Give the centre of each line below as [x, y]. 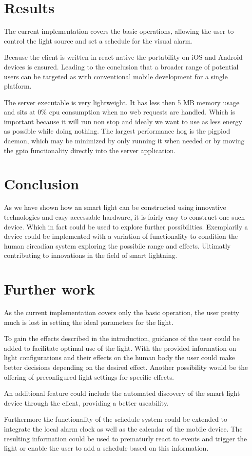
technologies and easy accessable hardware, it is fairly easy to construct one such [125, 217]
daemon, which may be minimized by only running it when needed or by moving [124, 141]
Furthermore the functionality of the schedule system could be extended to [116, 419]
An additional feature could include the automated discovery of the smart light [122, 393]
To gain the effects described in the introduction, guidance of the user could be [122, 338]
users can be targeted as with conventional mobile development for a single [116, 76]
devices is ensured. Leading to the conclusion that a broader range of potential [121, 66]
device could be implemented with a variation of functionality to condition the [121, 236]
